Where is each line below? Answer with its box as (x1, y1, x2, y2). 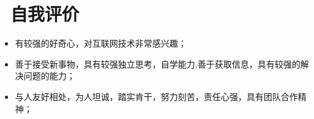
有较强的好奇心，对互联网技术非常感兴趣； (15, 37, 187, 50)
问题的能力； (23, 69, 75, 82)
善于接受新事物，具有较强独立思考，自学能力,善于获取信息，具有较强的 (15, 57, 301, 70)
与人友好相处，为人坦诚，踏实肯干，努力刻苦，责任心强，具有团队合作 (15, 90, 298, 102)
